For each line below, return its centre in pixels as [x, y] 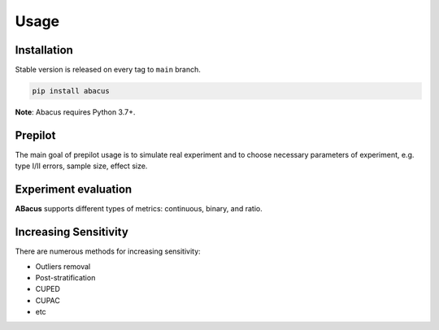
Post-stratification [65, 277]
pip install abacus [71, 91]
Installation [44, 50]
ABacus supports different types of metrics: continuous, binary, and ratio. [139, 209]
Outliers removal [63, 266]
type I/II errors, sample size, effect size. [81, 166]
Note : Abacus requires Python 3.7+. [75, 112]
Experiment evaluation [74, 190]
